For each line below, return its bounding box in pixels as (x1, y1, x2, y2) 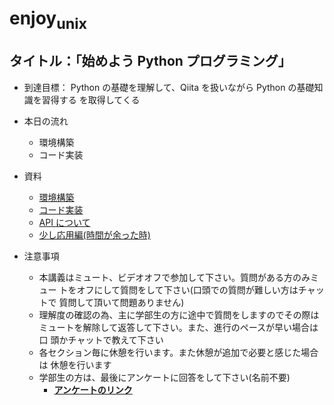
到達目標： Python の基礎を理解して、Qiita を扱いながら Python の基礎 (23, 81, 315, 93)
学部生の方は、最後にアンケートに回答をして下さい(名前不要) (38, 371, 291, 383)
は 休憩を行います (38, 358, 112, 371)
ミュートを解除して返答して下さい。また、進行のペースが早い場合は (38, 321, 319, 333)
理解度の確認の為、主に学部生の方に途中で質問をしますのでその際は (38, 308, 320, 321)
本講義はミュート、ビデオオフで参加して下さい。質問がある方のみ (38, 271, 311, 283)
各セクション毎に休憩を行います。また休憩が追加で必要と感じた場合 (38, 346, 319, 358)
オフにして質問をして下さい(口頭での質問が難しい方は (76, 283, 299, 296)
